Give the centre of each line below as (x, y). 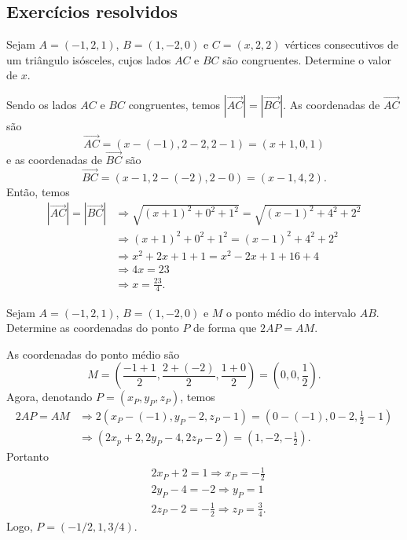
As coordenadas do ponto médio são (93, 354)
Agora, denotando (49, 397)
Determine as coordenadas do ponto (93, 328)
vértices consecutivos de (342, 44)
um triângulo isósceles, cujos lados (89, 59)
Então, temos (38, 191)
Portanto (27, 456)
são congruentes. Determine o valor (307, 59)
